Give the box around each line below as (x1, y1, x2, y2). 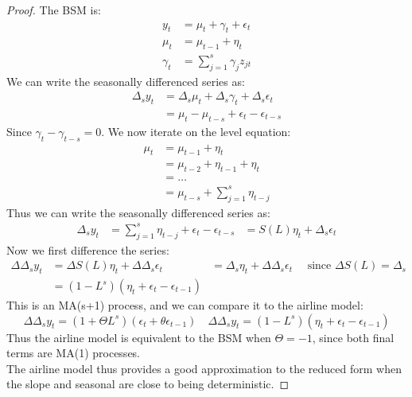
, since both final (312, 329, 395, 345)
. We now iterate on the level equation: (101, 123, 291, 139)
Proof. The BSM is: (6, 2, 101, 18)
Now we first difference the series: (6, 241, 169, 258)
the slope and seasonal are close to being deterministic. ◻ (6, 376, 290, 392)
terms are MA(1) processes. (6, 344, 140, 361)
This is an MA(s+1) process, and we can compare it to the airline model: (6, 297, 363, 313)
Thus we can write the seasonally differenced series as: (6, 204, 270, 220)
